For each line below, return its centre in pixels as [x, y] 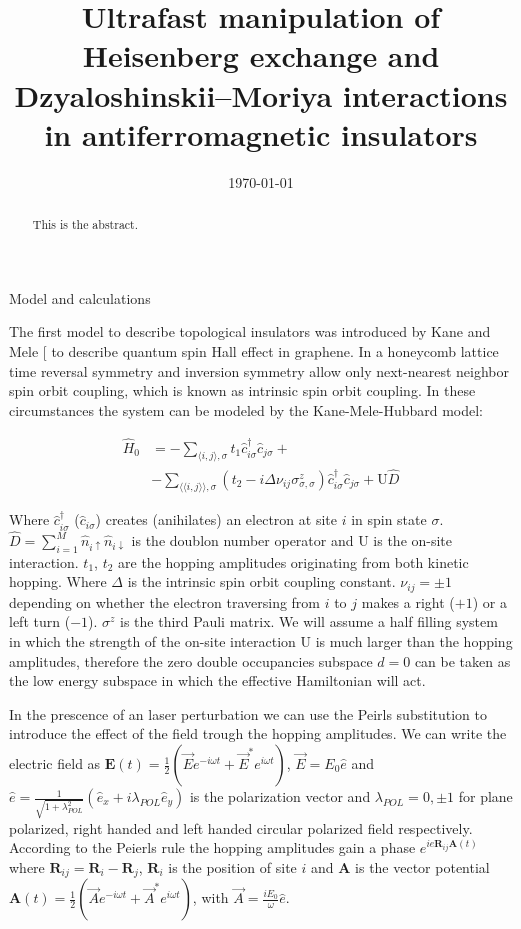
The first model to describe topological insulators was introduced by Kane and [250, 331]
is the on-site [413, 540]
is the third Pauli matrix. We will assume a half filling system [309, 621]
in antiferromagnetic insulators [261, 133]
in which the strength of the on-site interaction [152, 641]
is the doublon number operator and [242, 540]
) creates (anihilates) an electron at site [216, 519]
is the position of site [232, 866]
